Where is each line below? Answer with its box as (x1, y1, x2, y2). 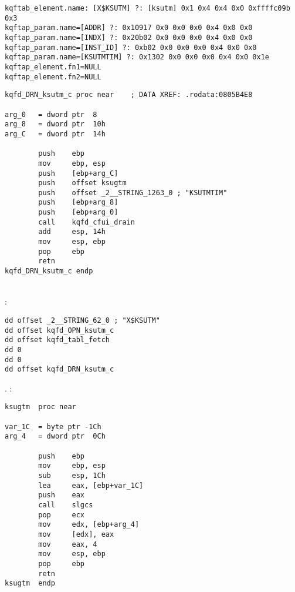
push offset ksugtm (38, 179, 127, 188)
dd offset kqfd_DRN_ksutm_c (5, 365, 114, 374)
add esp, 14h (38, 228, 106, 236)
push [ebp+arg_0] (38, 208, 118, 217)
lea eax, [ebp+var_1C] (38, 481, 144, 490)
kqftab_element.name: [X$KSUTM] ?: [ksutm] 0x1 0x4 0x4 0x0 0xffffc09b (5, 4, 290, 12)
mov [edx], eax (38, 530, 114, 539)
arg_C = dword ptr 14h (5, 129, 106, 138)
